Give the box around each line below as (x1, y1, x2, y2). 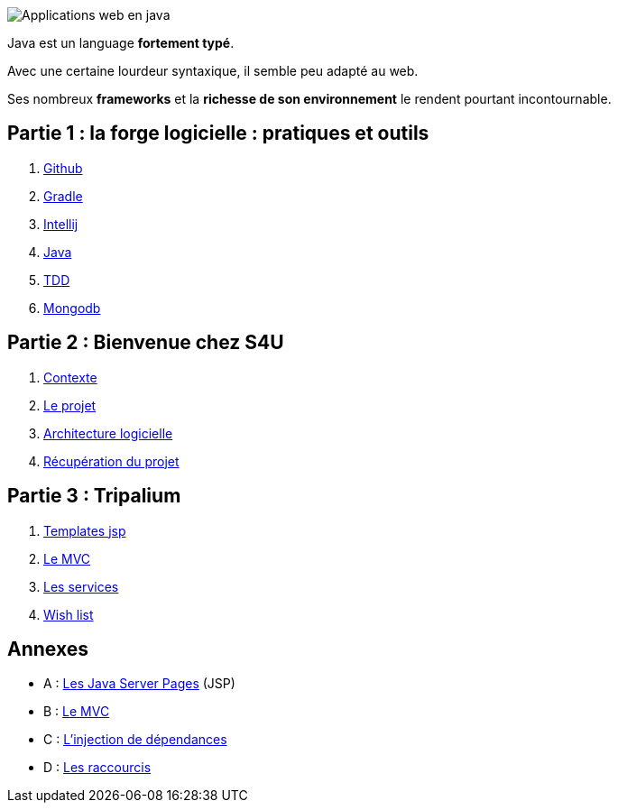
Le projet (43, 397, 97, 413)
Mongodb (43, 299, 101, 316)
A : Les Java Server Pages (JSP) (43, 676, 235, 692)
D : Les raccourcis (43, 759, 152, 776)
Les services (43, 578, 119, 594)
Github (43, 160, 83, 176)
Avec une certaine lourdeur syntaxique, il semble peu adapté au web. (7, 63, 419, 78)
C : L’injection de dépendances (43, 732, 227, 748)
